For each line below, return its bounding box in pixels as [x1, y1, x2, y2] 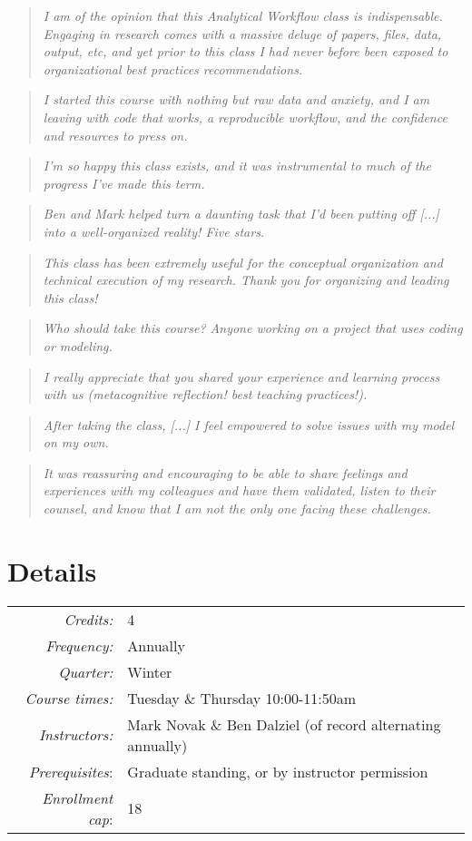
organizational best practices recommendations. [43, 59, 303, 78]
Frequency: [45, 634, 113, 656]
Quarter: [58, 660, 113, 682]
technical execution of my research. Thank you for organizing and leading [43, 270, 449, 289]
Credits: [64, 608, 113, 630]
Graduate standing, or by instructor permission [127, 760, 428, 782]
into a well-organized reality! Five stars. [43, 221, 265, 240]
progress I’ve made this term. [43, 173, 205, 192]
